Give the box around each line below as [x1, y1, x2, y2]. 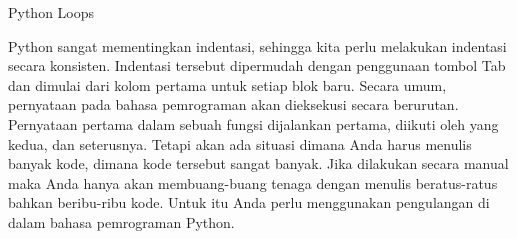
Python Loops [8, 2, 95, 22]
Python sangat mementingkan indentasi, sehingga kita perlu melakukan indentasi [8, 35, 507, 56]
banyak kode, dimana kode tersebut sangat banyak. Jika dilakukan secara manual [8, 153, 509, 174]
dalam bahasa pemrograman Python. [8, 211, 235, 232]
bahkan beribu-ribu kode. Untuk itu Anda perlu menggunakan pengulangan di [8, 192, 490, 213]
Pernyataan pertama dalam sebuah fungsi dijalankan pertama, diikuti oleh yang [8, 113, 499, 134]
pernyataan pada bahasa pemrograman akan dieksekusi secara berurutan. [8, 94, 459, 115]
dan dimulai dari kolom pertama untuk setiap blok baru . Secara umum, [8, 74, 447, 95]
